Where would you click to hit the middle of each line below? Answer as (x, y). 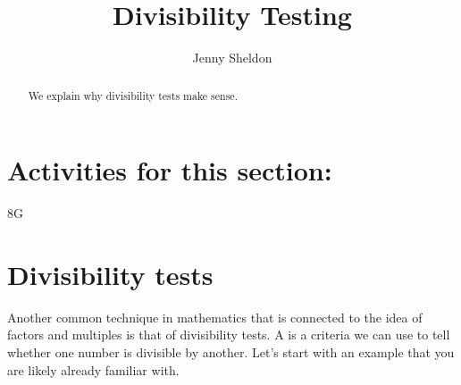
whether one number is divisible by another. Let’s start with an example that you (231, 352)
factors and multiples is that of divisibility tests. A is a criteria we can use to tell (229, 335)
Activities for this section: (170, 170)
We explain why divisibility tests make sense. (133, 95)
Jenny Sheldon (232, 58)
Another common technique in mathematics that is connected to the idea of (215, 317)
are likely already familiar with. (93, 369)
